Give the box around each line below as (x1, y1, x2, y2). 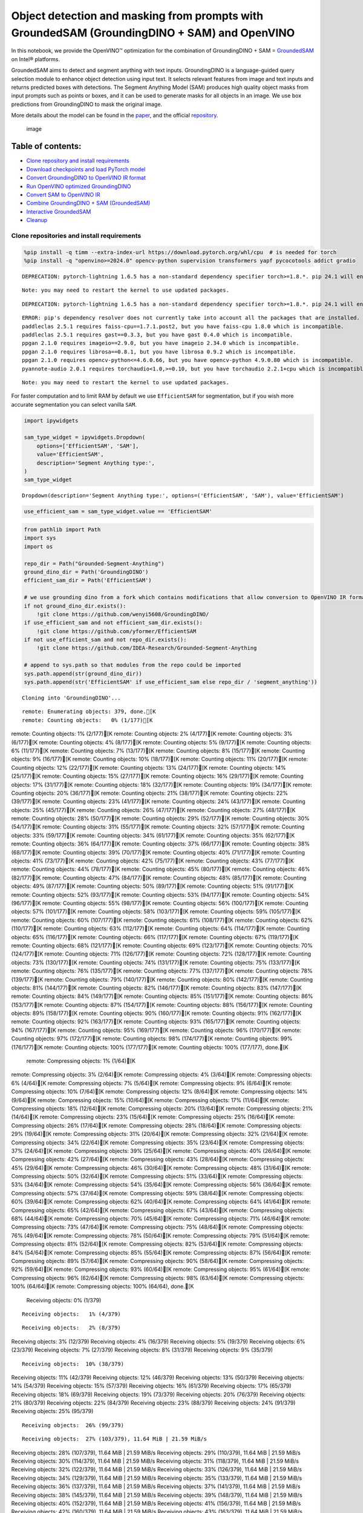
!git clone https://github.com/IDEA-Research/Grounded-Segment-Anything (36, 645, 257, 652)
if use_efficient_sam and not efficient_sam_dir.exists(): (24, 619, 203, 626)
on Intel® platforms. (11, 55, 60, 63)
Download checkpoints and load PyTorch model (26, 165, 146, 172)
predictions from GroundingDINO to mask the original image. (11, 100, 163, 108)
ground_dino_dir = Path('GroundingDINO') (24, 568, 149, 575)
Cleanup (26, 217, 48, 224)
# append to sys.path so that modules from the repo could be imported (24, 661, 241, 669)
